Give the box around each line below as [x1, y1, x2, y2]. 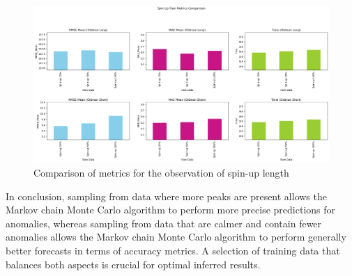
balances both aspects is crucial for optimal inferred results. [6, 257, 261, 271]
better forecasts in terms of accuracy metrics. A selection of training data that [6, 243, 340, 258]
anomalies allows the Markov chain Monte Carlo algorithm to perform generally [6, 229, 346, 244]
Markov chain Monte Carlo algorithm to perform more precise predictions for [6, 202, 336, 217]
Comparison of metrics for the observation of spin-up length [33, 165, 289, 180]
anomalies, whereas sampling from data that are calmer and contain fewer [6, 216, 322, 230]
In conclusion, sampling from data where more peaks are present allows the [6, 188, 327, 203]
